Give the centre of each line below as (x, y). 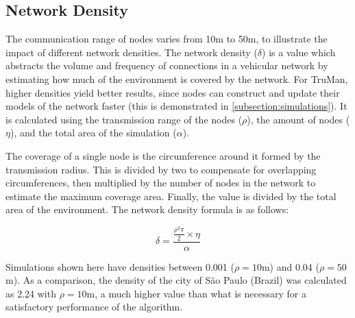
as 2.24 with (31, 293)
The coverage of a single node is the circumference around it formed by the (163, 155)
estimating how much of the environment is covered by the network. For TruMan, (177, 78)
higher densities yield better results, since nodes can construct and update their (173, 92)
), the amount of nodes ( (298, 119)
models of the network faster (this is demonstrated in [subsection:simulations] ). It (176, 106)
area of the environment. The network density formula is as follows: (147, 209)
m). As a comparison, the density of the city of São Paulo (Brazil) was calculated (176, 280)
